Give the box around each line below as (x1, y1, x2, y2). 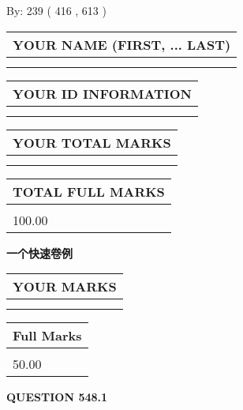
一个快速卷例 (6, 244, 73, 261)
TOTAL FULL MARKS (13, 182, 165, 201)
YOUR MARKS (13, 277, 117, 296)
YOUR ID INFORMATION (13, 84, 192, 103)
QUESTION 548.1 (6, 389, 108, 405)
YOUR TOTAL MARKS (13, 133, 171, 152)
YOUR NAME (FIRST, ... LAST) (13, 35, 231, 54)
